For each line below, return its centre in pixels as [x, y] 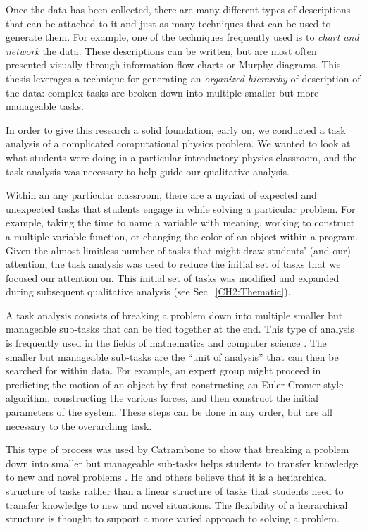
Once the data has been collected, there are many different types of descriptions [178, 9]
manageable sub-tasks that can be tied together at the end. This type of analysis [180, 329]
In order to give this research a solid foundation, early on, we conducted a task [176, 129]
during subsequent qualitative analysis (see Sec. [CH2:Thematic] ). [148, 291]
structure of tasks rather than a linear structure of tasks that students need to [175, 491]
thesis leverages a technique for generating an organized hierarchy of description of [183, 78]
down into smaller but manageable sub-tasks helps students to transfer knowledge [182, 463]
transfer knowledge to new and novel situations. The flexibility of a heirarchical [177, 504]
